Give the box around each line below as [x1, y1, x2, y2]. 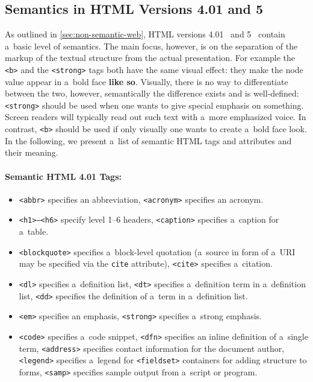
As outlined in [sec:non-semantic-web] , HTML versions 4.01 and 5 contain [5, 28, 285, 40]
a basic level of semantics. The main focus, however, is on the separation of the [5, 39, 298, 52]
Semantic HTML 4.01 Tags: [5, 170, 122, 182]
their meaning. [5, 146, 58, 159]
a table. [19, 225, 49, 238]
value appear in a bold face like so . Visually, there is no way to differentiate [5, 75, 288, 88]
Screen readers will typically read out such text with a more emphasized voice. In [5, 110, 306, 123]
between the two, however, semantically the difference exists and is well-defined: [5, 87, 299, 100]
